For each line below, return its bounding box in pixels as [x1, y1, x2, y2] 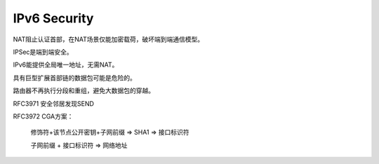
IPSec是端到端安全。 [13, 48, 73, 56]
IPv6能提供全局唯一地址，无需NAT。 [13, 60, 119, 69]
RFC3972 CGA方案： [13, 112, 74, 121]
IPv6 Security [13, 11, 94, 26]
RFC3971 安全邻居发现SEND [13, 99, 95, 108]
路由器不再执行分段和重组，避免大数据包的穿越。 [13, 86, 154, 95]
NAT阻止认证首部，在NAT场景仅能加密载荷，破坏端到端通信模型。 [13, 35, 204, 43]
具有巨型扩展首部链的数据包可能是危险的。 [13, 74, 136, 82]
